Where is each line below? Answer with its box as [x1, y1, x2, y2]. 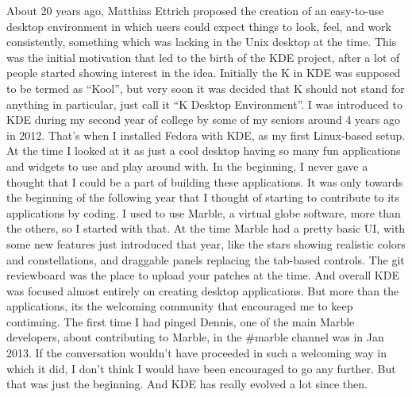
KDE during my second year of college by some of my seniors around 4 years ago [6, 111, 400, 128]
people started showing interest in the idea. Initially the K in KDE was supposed [6, 64, 401, 81]
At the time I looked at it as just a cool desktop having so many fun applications [6, 142, 401, 159]
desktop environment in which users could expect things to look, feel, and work [6, 17, 391, 34]
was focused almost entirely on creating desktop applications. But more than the [6, 282, 399, 299]
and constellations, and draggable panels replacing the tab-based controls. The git [6, 251, 405, 268]
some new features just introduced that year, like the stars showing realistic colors [6, 235, 406, 252]
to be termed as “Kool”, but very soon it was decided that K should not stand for [6, 79, 405, 96]
